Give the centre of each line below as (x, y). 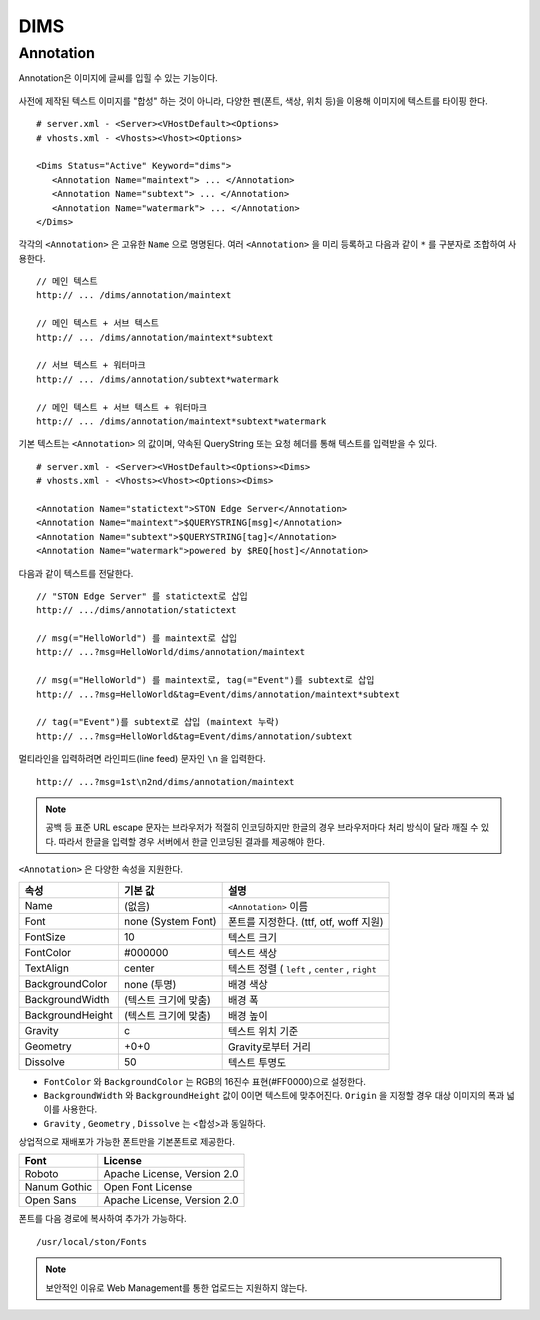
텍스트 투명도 (257, 1062)
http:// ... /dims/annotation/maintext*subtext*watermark (181, 421)
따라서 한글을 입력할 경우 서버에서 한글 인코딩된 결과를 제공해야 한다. (191, 841)
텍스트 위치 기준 (263, 1031)
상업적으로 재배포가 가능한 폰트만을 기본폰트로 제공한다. (126, 1142)
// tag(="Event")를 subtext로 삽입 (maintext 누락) (158, 722)
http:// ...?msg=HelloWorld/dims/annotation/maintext (170, 652)
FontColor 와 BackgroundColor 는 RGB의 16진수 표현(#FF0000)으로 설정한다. (205, 1081)
